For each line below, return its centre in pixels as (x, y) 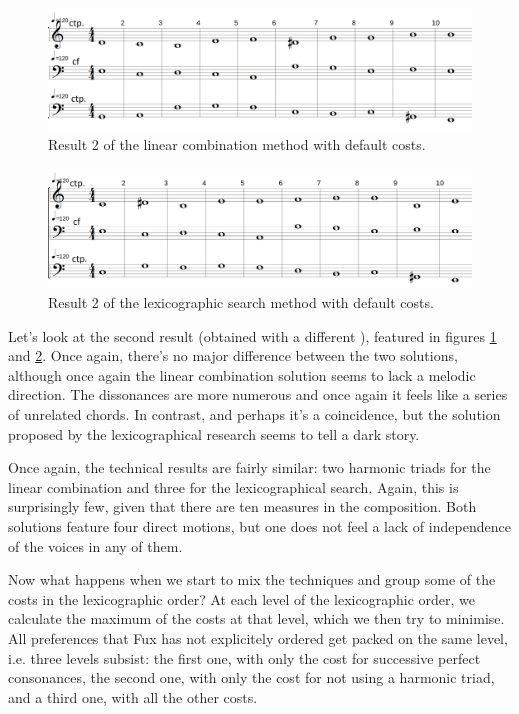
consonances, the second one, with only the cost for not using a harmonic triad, (251, 677)
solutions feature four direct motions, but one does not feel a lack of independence (259, 525)
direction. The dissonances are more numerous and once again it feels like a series (258, 394)
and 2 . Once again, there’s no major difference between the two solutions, (233, 355)
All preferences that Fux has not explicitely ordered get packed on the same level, (258, 637)
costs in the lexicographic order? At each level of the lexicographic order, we (242, 598)
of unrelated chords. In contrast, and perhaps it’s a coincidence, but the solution (254, 413)
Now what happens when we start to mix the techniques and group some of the (252, 579)
